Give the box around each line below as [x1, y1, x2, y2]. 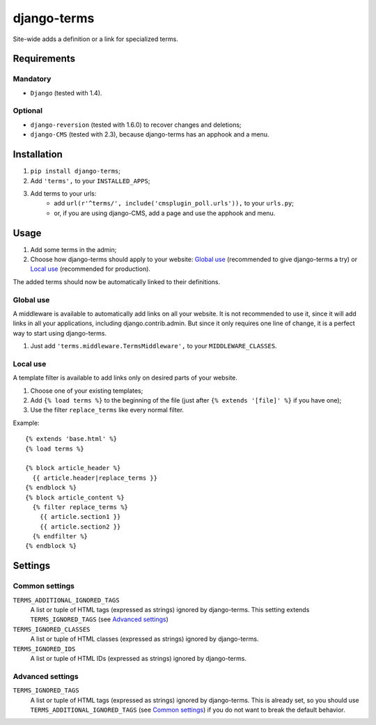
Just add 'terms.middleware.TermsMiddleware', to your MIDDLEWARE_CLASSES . [30, 342, 278, 350]
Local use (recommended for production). [30, 265, 151, 273]
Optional [13, 106, 43, 116]
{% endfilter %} [32, 533, 88, 540]
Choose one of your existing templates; [30, 387, 143, 395]
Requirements [13, 53, 76, 65]
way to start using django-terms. [13, 329, 107, 337]
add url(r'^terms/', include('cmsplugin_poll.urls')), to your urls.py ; [54, 199, 294, 208]
